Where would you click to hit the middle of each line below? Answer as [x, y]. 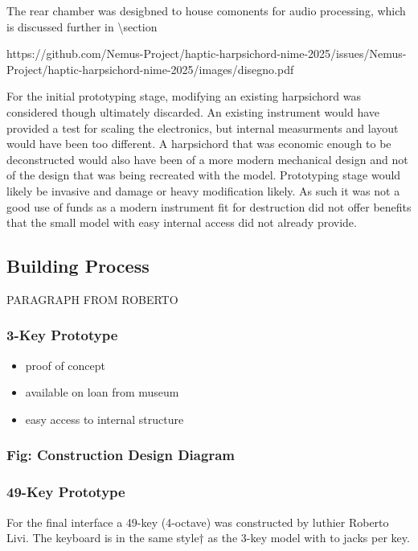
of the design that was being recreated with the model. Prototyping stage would [204, 175]
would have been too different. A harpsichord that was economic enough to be [199, 144]
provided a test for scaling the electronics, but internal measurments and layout [203, 127]
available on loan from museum [102, 392]
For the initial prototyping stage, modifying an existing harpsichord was [184, 96]
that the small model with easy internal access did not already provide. [182, 222]
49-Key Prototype [66, 492]
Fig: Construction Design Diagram [121, 455]
